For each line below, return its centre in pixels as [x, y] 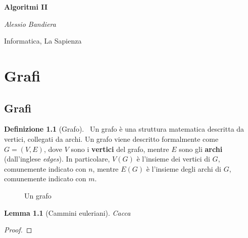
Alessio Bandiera [30, 24]
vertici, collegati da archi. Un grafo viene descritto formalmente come [111, 138]
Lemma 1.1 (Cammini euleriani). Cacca [67, 212]
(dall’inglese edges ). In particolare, [57, 159]
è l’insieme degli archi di [184, 168]
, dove [53, 149]
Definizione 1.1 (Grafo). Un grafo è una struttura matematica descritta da [124, 129]
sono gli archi [201, 149]
